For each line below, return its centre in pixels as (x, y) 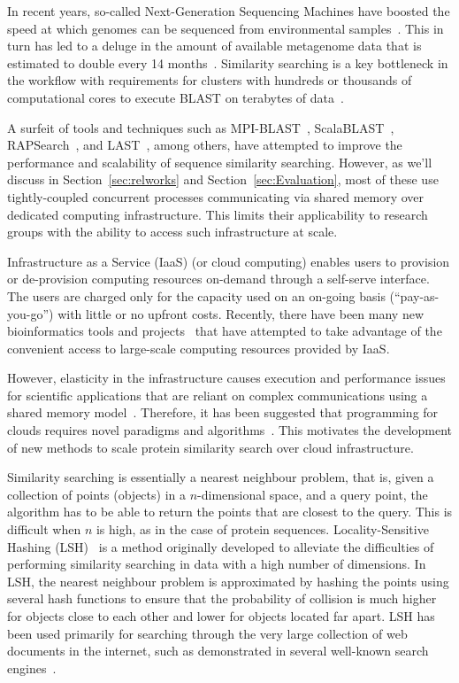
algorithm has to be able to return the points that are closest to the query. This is (230, 512)
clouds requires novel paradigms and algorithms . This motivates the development (230, 430)
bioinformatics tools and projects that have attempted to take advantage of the (225, 331)
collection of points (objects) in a (96, 494)
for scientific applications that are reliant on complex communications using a (218, 395)
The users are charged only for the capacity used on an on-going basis (196, 295)
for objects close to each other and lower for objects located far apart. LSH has (221, 616)
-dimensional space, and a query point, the (313, 494)
